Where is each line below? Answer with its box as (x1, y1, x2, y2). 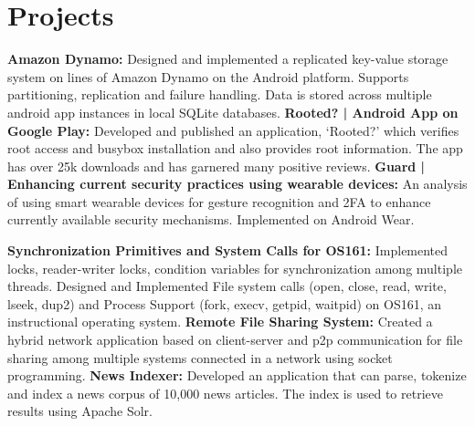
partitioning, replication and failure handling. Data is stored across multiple (7, 85, 432, 104)
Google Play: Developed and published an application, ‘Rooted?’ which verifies (7, 120, 459, 140)
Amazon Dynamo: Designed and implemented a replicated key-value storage (7, 49, 449, 68)
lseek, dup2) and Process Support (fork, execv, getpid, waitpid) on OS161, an (7, 294, 442, 313)
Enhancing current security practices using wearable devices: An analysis (7, 174, 468, 193)
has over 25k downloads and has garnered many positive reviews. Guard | (7, 156, 426, 175)
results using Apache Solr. (7, 401, 153, 421)
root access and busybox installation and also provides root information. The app (7, 139, 463, 158)
